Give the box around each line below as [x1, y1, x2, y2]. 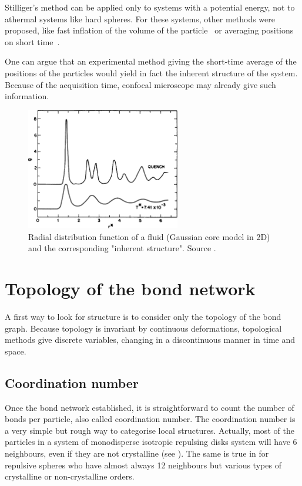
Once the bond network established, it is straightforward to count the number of [5, 401, 294, 413]
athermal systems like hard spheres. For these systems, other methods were [5, 12, 276, 25]
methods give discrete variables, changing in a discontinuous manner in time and [5, 333, 296, 346]
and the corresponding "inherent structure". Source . [28, 242, 216, 254]
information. [5, 90, 49, 102]
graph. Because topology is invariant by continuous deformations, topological [5, 322, 282, 334]
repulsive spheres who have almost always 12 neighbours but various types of [5, 458, 281, 471]
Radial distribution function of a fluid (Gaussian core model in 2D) [28, 230, 270, 242]
